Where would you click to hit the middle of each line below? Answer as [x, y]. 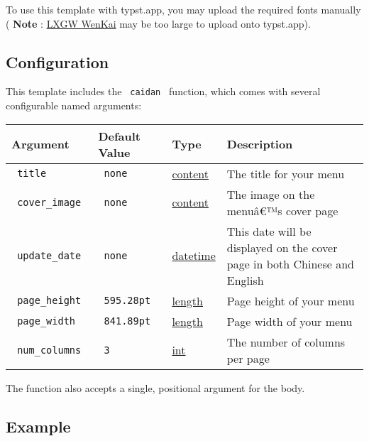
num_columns [49, 350]
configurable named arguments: [74, 105]
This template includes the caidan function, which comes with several [163, 91]
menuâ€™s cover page [282, 210]
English [245, 280]
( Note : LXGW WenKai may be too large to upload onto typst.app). [158, 23]
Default [119, 136]
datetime [194, 256]
